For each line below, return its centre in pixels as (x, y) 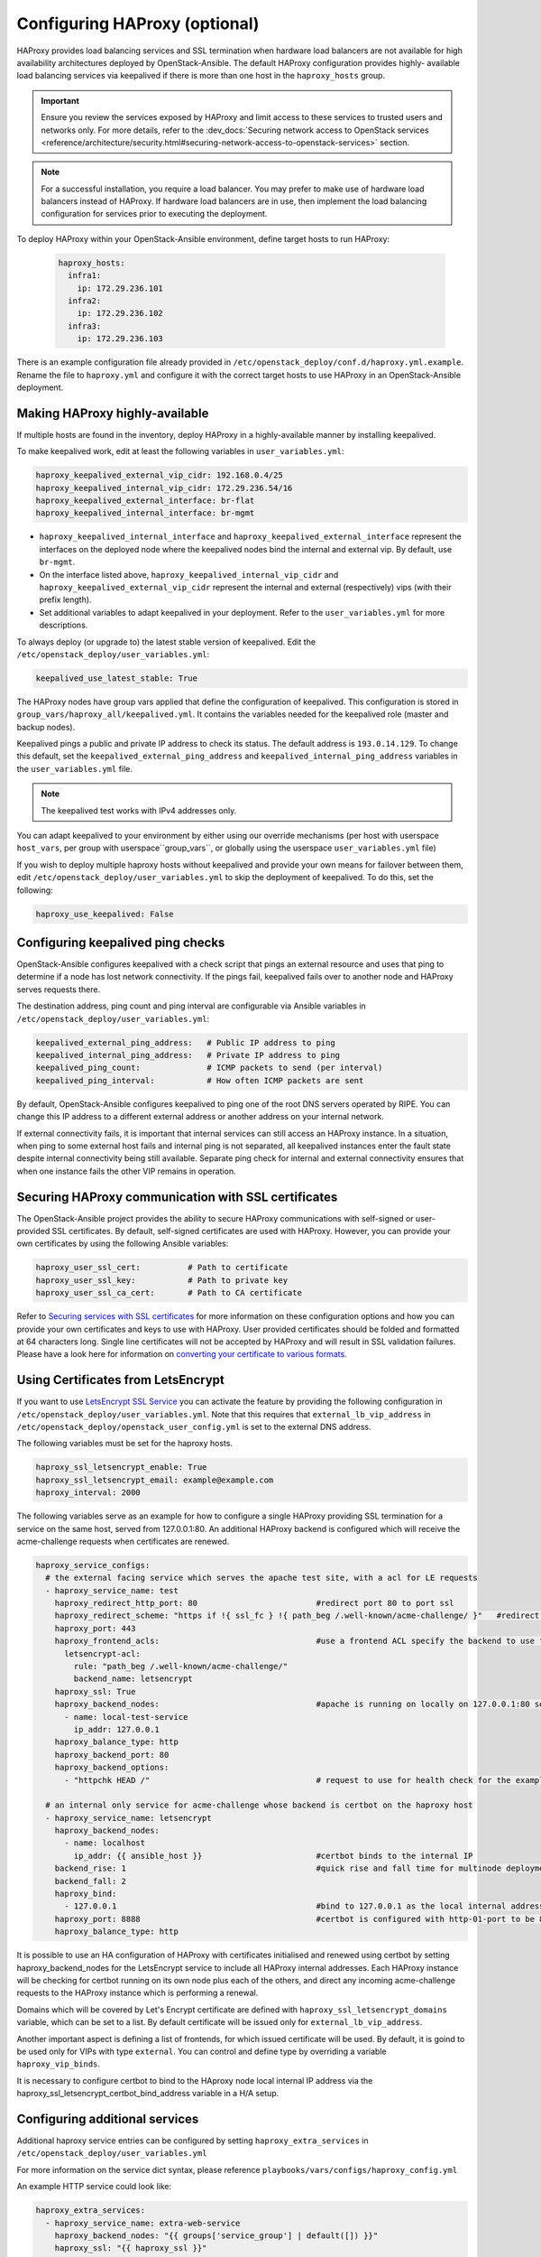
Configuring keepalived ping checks (121, 942)
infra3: (85, 326)
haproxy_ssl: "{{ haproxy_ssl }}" (131, 2248)
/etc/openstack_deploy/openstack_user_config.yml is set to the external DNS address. (194, 1426)
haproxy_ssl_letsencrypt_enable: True (121, 1468)
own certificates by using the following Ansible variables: (123, 1244)
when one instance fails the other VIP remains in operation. (126, 1171)
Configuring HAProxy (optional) (138, 23)
